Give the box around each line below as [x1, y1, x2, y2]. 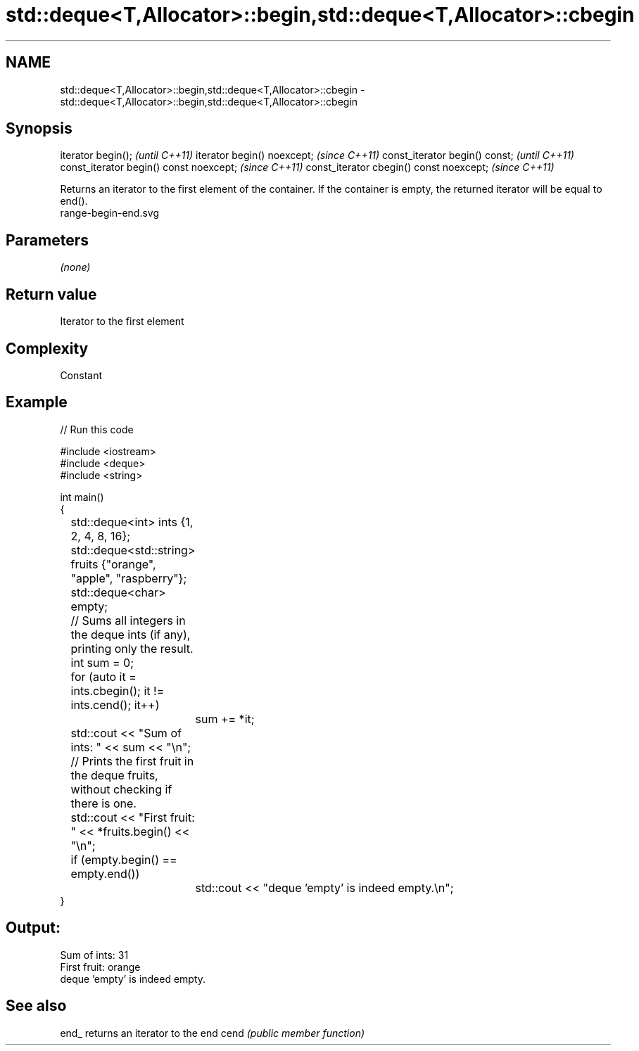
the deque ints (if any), [70, 627, 191, 642]
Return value [6, 285, 97, 303]
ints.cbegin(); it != [70, 683, 165, 698]
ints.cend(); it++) [70, 697, 160, 712]
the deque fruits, [70, 767, 158, 782]
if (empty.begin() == [70, 852, 177, 867]
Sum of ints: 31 [60, 948, 129, 961]
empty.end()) [70, 866, 140, 881]
